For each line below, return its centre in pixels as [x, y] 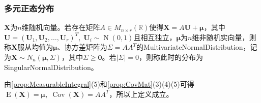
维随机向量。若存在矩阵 [61, 27]
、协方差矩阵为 [82, 47]
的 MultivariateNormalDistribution [190, 47]
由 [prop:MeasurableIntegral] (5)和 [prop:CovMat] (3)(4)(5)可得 [99, 84]
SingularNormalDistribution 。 [51, 67]
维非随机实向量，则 [224, 37]
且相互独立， [155, 37]
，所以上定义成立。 [141, 94]
